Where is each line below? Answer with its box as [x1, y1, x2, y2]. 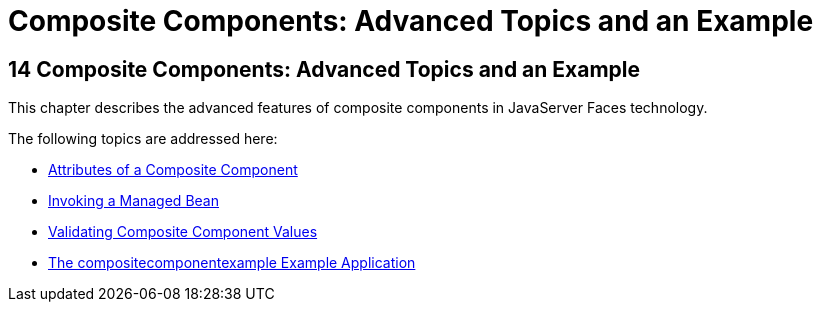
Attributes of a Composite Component [48, 161, 298, 179]
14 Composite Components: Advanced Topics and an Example [8, 56, 641, 82]
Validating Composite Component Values [48, 223, 318, 241]
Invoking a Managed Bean [48, 192, 219, 210]
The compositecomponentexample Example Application [48, 254, 416, 272]
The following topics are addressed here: [8, 130, 278, 148]
